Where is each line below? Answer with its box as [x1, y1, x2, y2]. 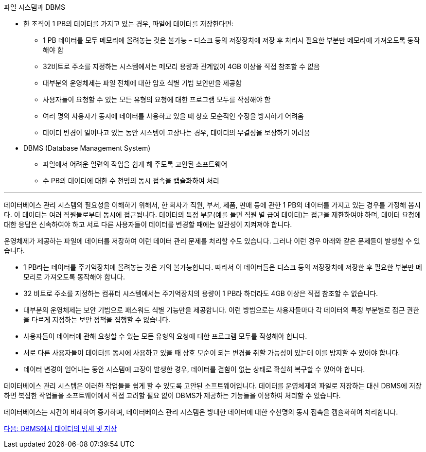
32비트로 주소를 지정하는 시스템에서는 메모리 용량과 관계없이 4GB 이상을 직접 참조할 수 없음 [43, 62, 320, 70]
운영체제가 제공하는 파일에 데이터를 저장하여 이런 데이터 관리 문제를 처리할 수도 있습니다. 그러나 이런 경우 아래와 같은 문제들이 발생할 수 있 [4, 237, 420, 245]
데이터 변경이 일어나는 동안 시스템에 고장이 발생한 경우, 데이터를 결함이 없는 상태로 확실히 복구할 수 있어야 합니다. [23, 365, 365, 373]
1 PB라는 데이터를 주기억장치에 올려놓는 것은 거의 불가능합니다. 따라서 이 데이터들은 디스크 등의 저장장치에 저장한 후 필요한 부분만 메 [23, 263, 422, 271]
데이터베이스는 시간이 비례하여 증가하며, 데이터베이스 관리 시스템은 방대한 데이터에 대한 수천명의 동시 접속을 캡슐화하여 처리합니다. [4, 408, 398, 416]
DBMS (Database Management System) [23, 144, 151, 152]
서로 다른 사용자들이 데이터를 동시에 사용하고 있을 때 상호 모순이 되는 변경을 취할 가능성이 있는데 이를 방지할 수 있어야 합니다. [23, 348, 400, 357]
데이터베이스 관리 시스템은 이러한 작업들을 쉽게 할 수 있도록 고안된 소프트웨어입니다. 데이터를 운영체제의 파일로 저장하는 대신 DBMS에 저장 [4, 382, 422, 390]
